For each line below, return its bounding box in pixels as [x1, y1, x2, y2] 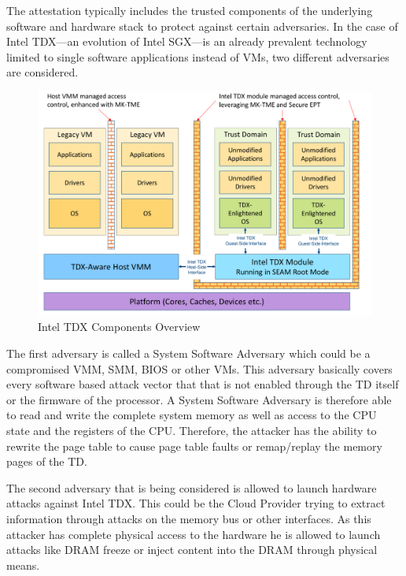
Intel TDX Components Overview [38, 318, 201, 335]
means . [6, 556, 40, 573]
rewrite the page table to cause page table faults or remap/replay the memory [6, 437, 382, 454]
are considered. [6, 64, 79, 80]
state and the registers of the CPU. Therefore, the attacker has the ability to [6, 422, 377, 438]
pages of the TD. [6, 453, 87, 470]
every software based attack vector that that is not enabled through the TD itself [6, 376, 399, 392]
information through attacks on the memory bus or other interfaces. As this [6, 510, 371, 526]
